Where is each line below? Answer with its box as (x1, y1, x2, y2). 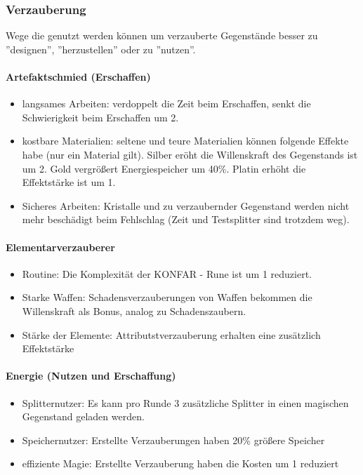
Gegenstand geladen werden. (22, 409, 145, 424)
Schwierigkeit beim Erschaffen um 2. (22, 109, 179, 124)
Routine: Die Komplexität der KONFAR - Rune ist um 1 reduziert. (22, 266, 312, 281)
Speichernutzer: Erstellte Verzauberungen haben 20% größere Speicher (22, 432, 325, 447)
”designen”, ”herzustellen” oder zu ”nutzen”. (6, 41, 196, 56)
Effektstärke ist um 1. (22, 175, 116, 189)
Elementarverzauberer (6, 239, 115, 254)
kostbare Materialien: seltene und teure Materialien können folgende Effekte (22, 133, 349, 148)
